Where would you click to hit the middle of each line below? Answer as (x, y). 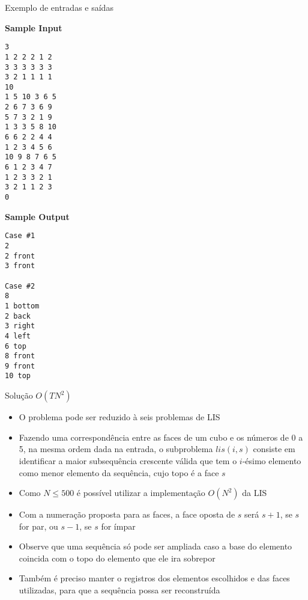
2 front (20, 256)
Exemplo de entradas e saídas (59, 7)
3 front (20, 266)
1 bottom (22, 306)
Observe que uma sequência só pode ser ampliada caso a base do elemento (156, 546)
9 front (20, 366)
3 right (20, 326)
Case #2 (20, 286)
